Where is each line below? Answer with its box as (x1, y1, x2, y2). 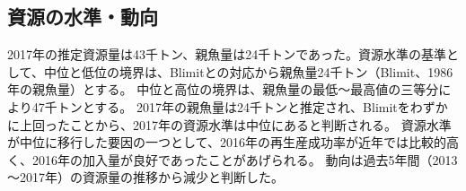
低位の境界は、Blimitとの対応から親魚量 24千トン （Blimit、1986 (81, 62, 453, 81)
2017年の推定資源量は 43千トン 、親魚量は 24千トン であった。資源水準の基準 (7, 45, 447, 64)
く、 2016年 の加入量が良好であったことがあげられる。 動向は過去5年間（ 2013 (7, 150, 458, 169)
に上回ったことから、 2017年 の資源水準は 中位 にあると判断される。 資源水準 (7, 115, 452, 134)
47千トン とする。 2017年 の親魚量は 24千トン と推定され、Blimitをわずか (31, 97, 448, 116)
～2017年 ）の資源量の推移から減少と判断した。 (7, 168, 284, 187)
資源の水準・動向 (7, 3, 158, 30)
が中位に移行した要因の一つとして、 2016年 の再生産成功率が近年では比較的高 (7, 133, 459, 152)
